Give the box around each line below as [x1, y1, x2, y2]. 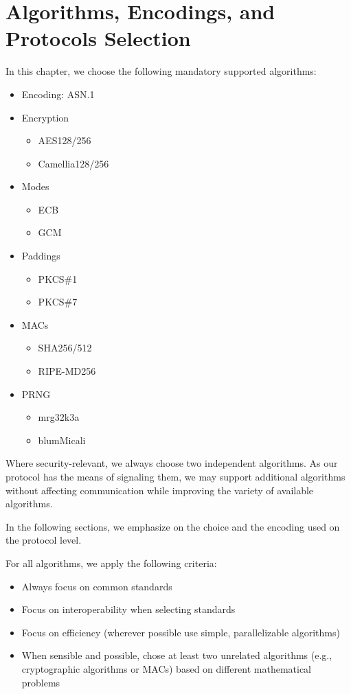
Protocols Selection [5, 24, 191, 52]
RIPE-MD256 [38, 364, 96, 378]
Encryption [21, 110, 69, 124]
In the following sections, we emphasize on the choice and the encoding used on [5, 519, 340, 533]
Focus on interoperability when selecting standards [21, 602, 236, 616]
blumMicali [38, 432, 86, 447]
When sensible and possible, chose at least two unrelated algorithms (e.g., [21, 648, 332, 662]
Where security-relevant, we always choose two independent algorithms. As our [5, 456, 338, 470]
